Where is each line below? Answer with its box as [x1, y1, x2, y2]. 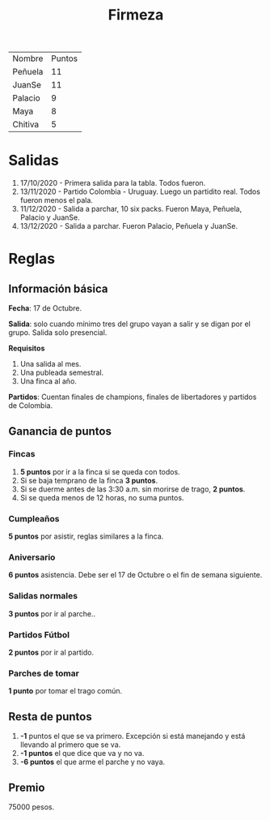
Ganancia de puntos [8, 424, 112, 438]
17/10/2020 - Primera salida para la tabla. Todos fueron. [19, 178, 206, 188]
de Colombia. [8, 401, 53, 410]
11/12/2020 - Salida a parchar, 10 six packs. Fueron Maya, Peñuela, [19, 204, 243, 214]
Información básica [8, 281, 108, 295]
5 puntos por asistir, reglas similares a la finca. [8, 531, 164, 541]
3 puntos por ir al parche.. [8, 608, 96, 618]
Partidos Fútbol [8, 629, 70, 640]
